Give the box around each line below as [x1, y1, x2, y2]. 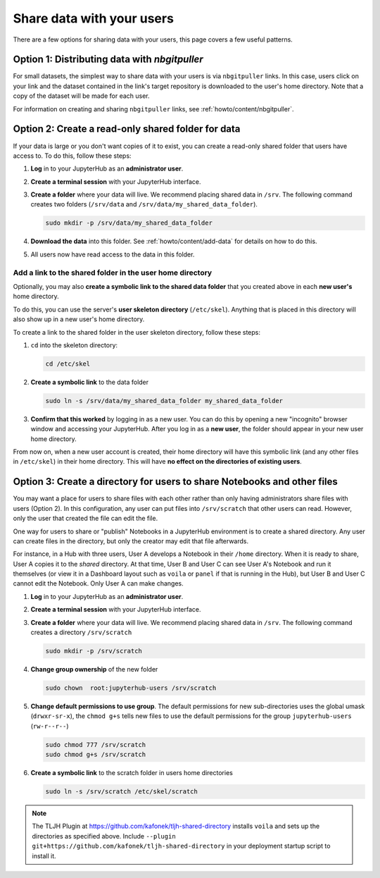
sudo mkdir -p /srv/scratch [45, 647, 142, 655]
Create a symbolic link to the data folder [30, 378, 149, 386]
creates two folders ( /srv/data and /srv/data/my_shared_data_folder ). [30, 200, 258, 209]
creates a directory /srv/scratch [30, 628, 132, 637]
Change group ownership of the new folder [30, 665, 158, 673]
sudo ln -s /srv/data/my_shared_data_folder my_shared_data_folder [45, 397, 284, 404]
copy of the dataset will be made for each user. [13, 92, 151, 100]
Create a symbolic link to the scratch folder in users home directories [30, 769, 234, 777]
